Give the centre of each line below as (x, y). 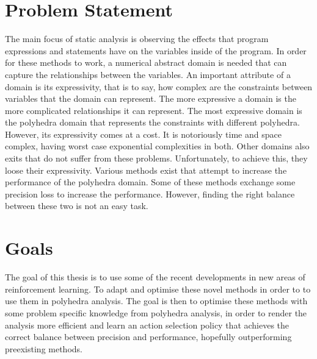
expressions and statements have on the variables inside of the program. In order (156, 50)
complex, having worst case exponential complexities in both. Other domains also (157, 146)
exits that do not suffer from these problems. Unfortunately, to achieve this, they (156, 158)
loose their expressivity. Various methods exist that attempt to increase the (146, 170)
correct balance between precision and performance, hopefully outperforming (148, 337)
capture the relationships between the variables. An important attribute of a (148, 74)
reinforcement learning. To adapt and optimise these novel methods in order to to (158, 289)
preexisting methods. (44, 348)
